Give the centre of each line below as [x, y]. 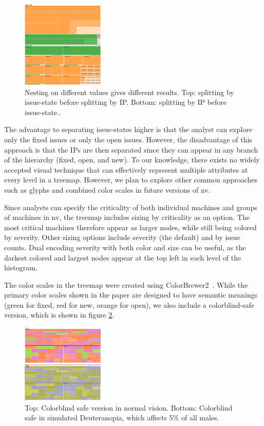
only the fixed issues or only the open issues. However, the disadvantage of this [128, 139]
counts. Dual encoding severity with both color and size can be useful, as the [125, 247]
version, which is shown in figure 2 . [59, 315]
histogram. [21, 267]
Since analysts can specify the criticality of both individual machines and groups [131, 207]
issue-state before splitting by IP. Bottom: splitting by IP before [126, 102]
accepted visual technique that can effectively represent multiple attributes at [126, 169]
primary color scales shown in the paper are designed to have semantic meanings [131, 295]
